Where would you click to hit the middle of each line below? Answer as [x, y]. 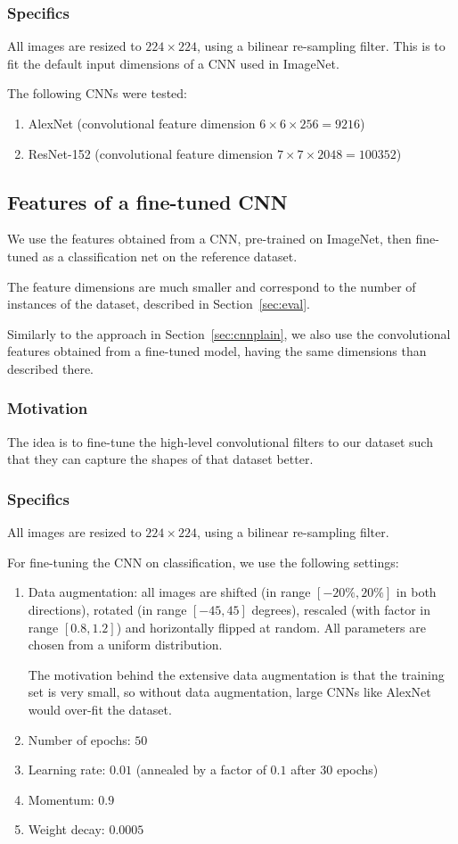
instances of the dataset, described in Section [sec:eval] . [159, 304]
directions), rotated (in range [107, 609]
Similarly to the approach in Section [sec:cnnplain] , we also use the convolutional [229, 333]
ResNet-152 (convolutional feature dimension [151, 153]
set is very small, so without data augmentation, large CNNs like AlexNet [229, 692]
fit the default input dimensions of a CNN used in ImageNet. [173, 63]
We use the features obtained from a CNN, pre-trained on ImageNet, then [209, 239]
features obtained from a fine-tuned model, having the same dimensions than [217, 351]
